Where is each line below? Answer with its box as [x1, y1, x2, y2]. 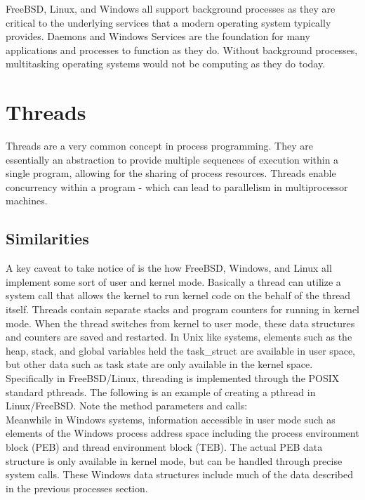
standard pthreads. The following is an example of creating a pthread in [6, 384, 316, 399]
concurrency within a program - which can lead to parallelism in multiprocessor [6, 179, 348, 194]
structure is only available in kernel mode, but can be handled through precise [6, 453, 343, 468]
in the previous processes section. [6, 480, 148, 495]
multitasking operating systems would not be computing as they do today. [6, 56, 326, 71]
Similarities [6, 228, 89, 249]
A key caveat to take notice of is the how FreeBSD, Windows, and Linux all [6, 261, 332, 275]
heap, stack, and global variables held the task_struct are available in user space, [6, 343, 355, 357]
